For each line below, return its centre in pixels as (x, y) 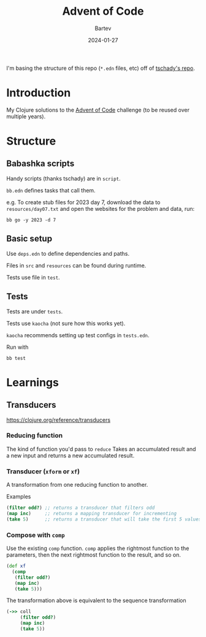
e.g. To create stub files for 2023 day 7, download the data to (83, 202)
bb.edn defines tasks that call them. (51, 190)
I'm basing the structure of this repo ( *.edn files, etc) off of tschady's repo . (101, 68)
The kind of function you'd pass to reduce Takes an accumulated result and (101, 449)
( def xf (16, 566)
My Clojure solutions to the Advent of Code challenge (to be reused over (98, 110)
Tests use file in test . (33, 277)
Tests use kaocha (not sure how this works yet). (66, 323)
